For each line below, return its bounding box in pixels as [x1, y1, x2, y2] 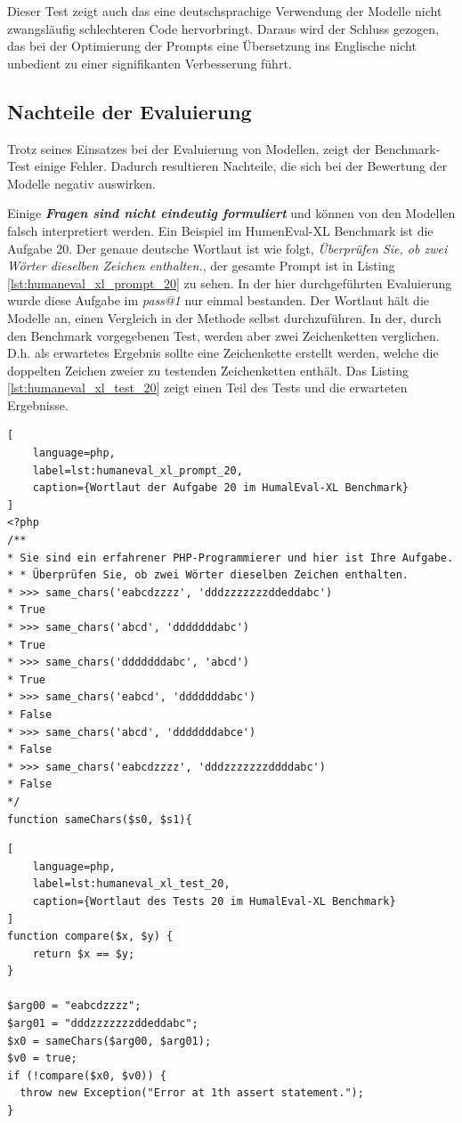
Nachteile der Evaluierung [7, 97, 252, 125]
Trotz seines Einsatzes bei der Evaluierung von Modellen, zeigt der [7, 139, 371, 158]
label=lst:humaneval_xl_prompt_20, [32, 464, 243, 477]
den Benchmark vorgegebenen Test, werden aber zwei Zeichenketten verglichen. [7, 326, 440, 344]
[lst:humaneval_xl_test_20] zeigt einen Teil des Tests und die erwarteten [7, 378, 408, 397]
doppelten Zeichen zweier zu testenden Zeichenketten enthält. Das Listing [7, 360, 409, 379]
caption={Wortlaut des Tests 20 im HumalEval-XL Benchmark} [32, 894, 396, 908]
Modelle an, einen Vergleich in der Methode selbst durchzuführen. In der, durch [7, 308, 442, 327]
